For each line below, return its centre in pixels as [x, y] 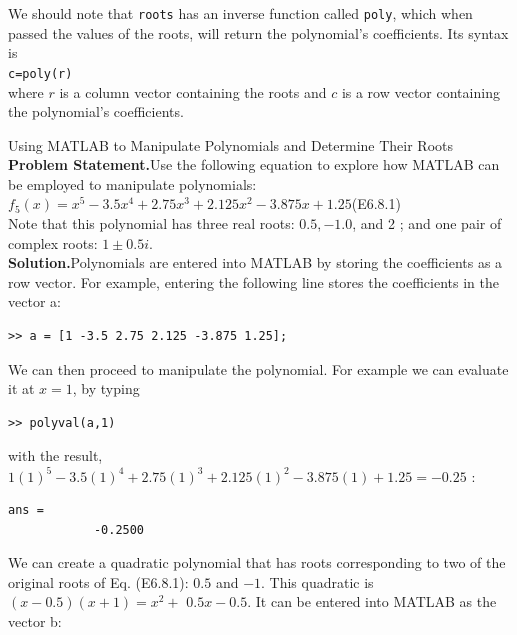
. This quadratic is [317, 581]
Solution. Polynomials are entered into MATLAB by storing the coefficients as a [255, 262]
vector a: [34, 301]
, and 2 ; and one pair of [427, 223]
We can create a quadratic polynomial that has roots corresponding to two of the [257, 562]
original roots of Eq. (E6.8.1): [98, 581]
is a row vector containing [420, 91]
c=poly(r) [40, 73]
